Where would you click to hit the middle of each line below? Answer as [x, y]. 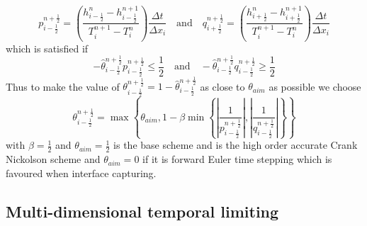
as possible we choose [315, 86]
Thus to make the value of [63, 86]
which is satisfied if [47, 48]
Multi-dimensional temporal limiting [142, 211]
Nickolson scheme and [53, 159]
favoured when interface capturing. [81, 173]
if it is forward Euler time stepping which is [237, 159]
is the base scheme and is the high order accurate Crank [236, 145]
